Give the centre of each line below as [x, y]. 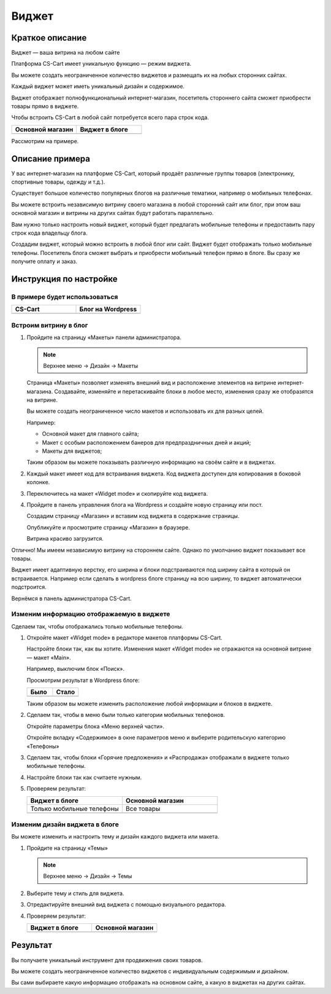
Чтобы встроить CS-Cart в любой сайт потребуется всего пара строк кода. [110, 117]
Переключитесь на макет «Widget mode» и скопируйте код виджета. [117, 493]
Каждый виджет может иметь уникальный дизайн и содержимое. [98, 87]
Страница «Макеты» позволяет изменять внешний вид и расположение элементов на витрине [152, 383]
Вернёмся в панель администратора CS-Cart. [71, 598]
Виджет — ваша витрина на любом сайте [66, 53]
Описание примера [51, 159]
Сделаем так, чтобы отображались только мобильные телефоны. [97, 626]
